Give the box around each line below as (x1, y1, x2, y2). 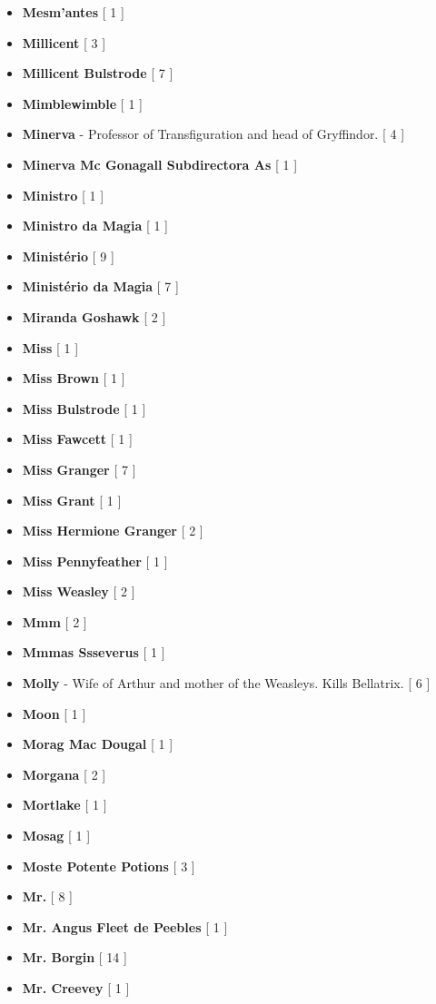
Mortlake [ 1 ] (22, 795, 107, 814)
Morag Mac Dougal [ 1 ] (22, 734, 173, 753)
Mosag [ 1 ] (22, 826, 91, 845)
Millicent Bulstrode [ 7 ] (22, 64, 173, 83)
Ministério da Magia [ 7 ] (22, 277, 179, 296)
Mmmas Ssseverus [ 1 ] (22, 643, 165, 662)
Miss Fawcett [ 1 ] (22, 429, 133, 448)
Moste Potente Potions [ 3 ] (22, 856, 195, 875)
